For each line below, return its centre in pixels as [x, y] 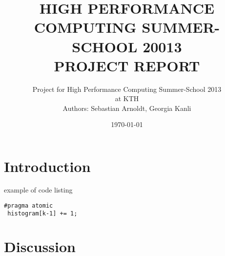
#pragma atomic [29, 205]
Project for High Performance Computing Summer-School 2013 [127, 89]
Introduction [47, 166]
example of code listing [38, 190]
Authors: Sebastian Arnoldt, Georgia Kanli [127, 108]
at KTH [127, 98]
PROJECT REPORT [127, 65]
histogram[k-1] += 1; [42, 214]
